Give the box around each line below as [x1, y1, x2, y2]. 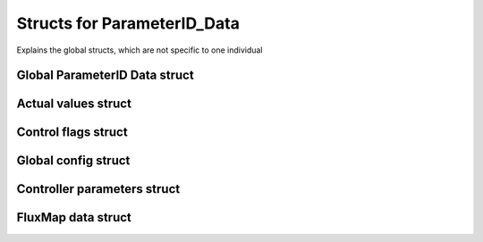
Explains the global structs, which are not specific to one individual [16, 45, 263, 55]
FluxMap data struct [16, 210, 131, 225]
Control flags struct [16, 125, 129, 140]
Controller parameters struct [16, 181, 181, 196]
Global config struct [16, 153, 131, 169]
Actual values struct [16, 96, 131, 112]
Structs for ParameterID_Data [16, 13, 241, 33]
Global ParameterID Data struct [16, 68, 194, 83]
